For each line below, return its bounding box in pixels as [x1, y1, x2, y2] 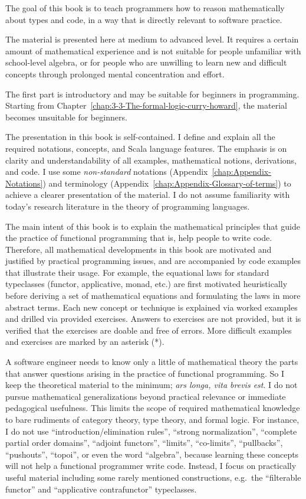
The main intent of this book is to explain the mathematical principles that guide [5, 220, 301, 232]
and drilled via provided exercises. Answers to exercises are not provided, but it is [5, 312, 301, 325]
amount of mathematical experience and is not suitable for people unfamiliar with [5, 44, 301, 57]
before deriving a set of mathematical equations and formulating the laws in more [5, 289, 301, 302]
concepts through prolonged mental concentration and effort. [5, 67, 225, 80]
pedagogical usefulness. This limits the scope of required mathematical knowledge [5, 402, 300, 414]
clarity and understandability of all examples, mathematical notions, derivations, [5, 154, 297, 166]
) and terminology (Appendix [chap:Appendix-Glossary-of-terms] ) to [42, 177, 291, 189]
